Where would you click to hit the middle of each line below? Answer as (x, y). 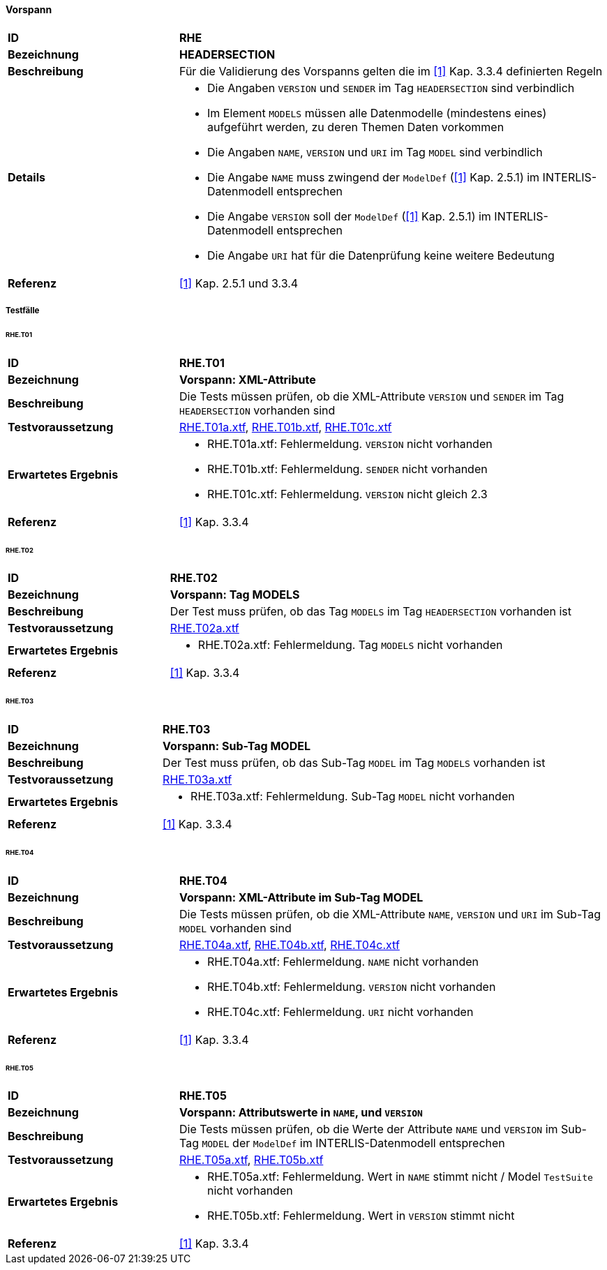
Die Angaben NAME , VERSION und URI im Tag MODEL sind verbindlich (375, 152)
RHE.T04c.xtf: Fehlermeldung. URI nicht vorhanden (340, 1011)
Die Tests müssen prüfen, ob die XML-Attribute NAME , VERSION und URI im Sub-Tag (390, 914)
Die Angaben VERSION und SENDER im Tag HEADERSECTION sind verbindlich (391, 88)
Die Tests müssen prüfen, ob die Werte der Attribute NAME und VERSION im (368, 1129)
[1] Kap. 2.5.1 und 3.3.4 (239, 283)
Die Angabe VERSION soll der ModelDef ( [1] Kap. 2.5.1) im (349, 216)
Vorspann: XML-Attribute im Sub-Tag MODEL (301, 897)
